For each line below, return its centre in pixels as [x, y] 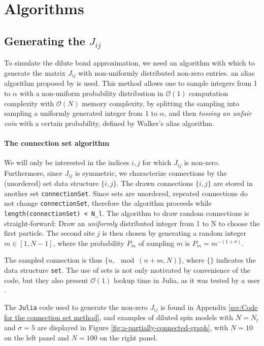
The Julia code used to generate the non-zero [76, 307]
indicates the [236, 260]
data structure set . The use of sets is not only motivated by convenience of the [127, 270]
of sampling [156, 243]
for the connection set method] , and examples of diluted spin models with [119, 317]
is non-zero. [202, 162]
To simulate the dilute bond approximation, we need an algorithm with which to [129, 63]
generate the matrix [35, 72]
